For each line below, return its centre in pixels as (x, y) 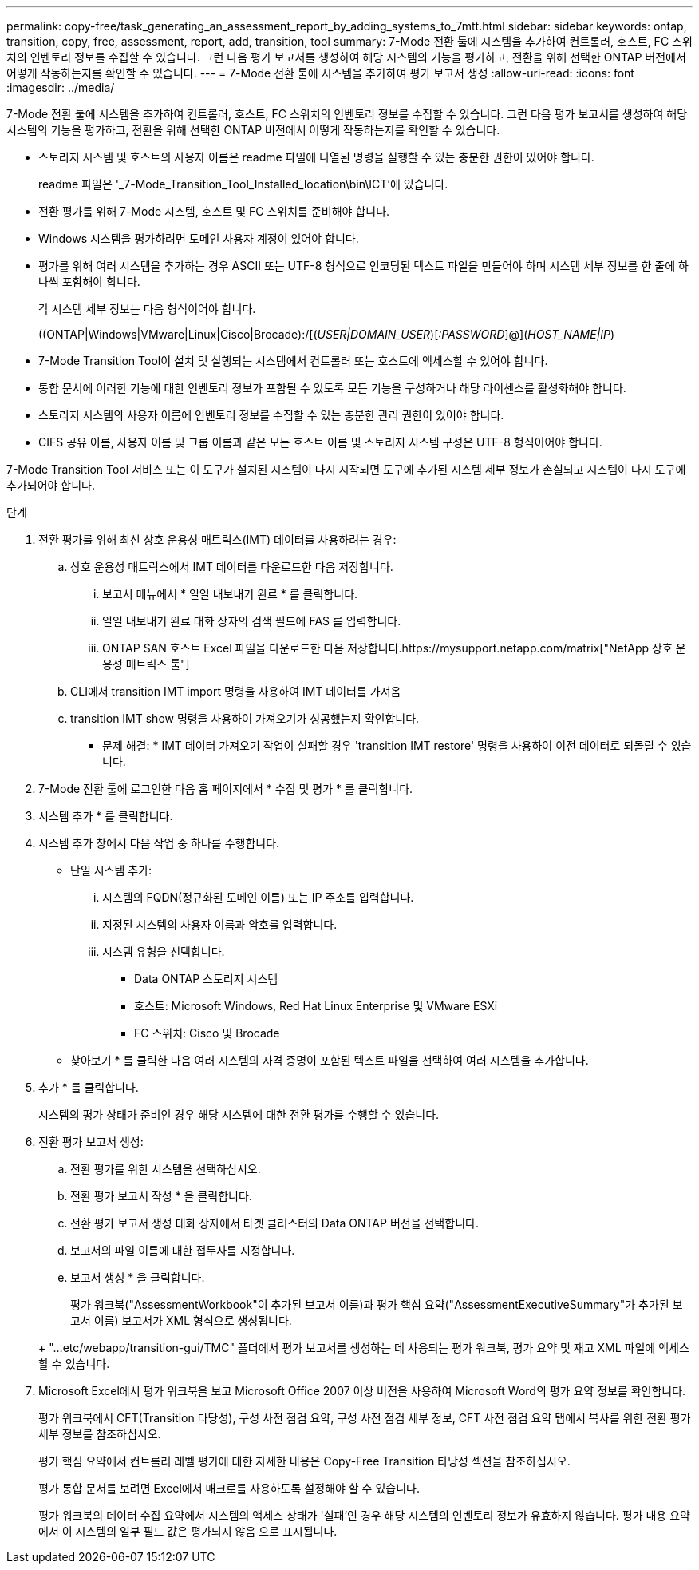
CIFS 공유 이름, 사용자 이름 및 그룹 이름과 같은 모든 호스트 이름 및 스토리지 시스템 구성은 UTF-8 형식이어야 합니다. (320, 442)
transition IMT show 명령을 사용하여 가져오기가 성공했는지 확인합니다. (245, 718)
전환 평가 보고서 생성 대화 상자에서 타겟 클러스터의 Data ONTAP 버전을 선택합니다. (274, 1223)
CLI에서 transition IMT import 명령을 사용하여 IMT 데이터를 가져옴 (236, 691)
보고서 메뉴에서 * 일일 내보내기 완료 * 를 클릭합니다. (230, 594)
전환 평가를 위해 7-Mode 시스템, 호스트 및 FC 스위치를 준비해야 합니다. (214, 211)
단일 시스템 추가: (111, 870)
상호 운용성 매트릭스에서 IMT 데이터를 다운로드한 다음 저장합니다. (232, 567)
